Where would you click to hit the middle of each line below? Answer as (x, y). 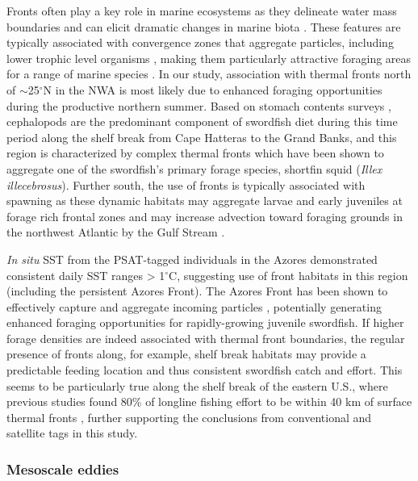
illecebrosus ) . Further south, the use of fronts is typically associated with (186, 184)
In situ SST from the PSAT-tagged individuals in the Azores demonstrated (192, 259)
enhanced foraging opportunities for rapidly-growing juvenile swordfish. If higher (205, 322)
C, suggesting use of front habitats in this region (288, 275)
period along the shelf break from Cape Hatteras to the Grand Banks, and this (202, 137)
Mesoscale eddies (63, 468)
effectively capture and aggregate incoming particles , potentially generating (194, 306)
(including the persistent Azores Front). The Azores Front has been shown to (197, 291)
